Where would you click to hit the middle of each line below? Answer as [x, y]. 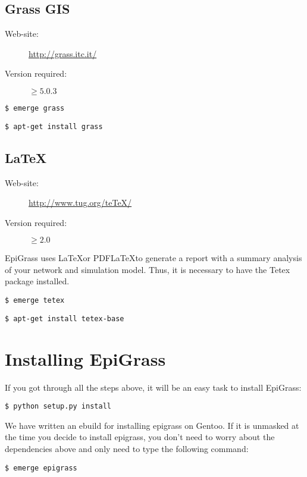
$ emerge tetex [35, 301]
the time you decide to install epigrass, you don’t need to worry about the [140, 437]
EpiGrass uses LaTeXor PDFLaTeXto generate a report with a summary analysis [153, 258]
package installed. [37, 281]
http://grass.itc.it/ [63, 53]
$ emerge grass [35, 108]
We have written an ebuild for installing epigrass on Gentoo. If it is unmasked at [152, 425]
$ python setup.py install [58, 407]
